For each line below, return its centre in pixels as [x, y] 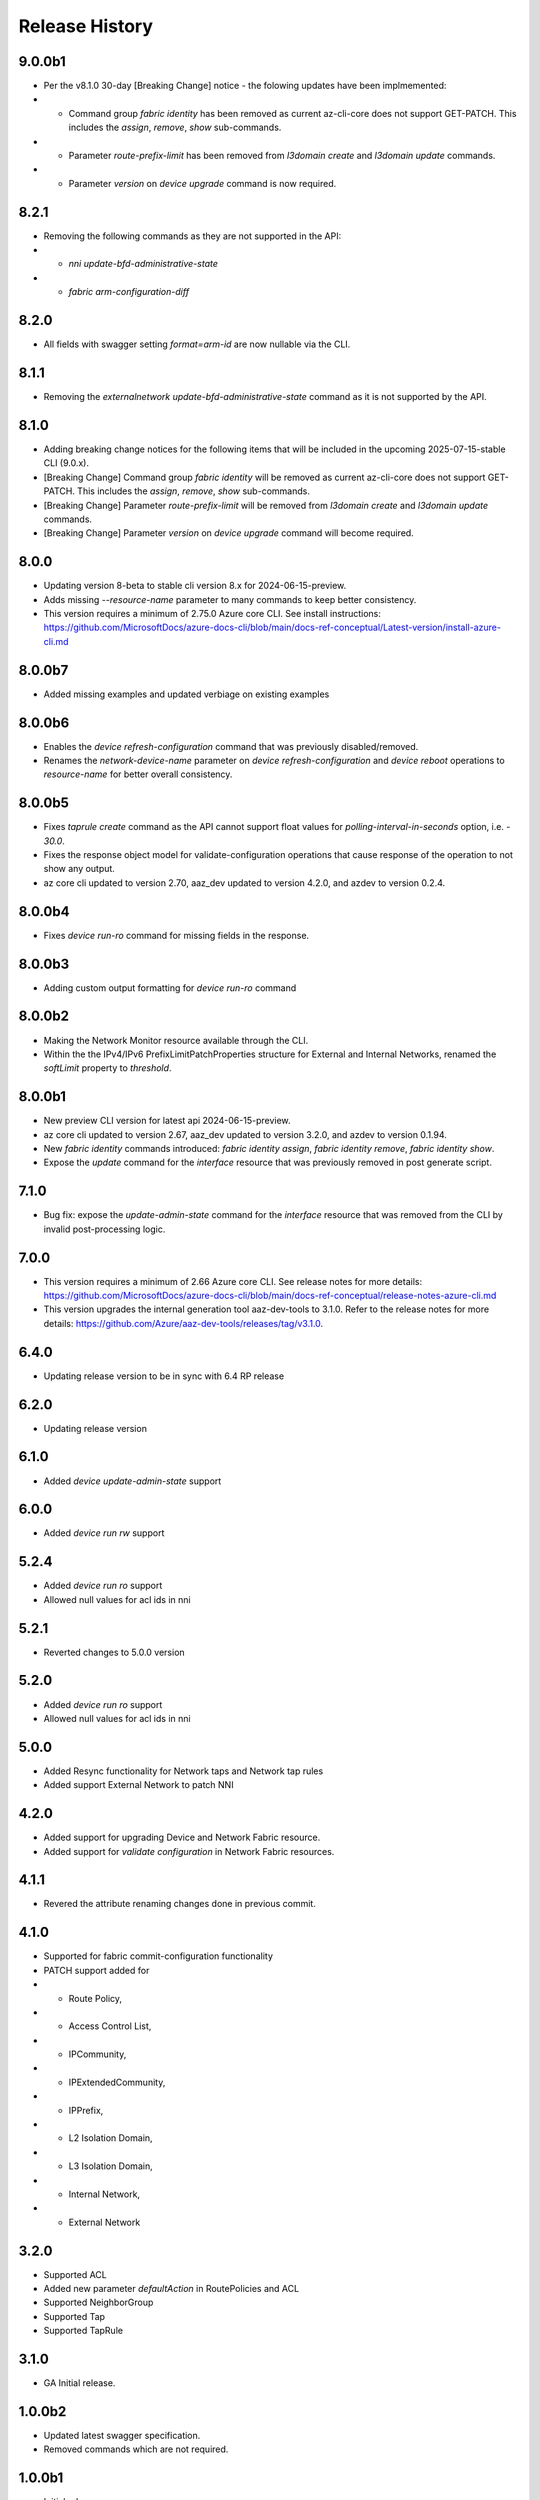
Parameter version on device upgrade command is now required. [202, 183]
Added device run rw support [104, 1533]
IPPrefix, [86, 2110]
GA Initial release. [79, 2383]
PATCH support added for [96, 1970]
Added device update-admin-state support [132, 1481]
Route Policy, [95, 1998]
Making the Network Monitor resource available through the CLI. [176, 1040]
